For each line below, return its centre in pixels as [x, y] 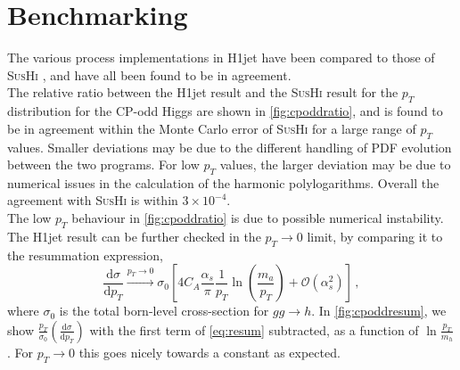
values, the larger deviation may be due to [335, 164]
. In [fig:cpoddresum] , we [379, 311]
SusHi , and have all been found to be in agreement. [149, 74]
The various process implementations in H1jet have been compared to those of [221, 58]
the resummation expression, [85, 255]
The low [29, 218]
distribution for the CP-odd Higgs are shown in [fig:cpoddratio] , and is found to [225, 111]
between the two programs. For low [103, 164]
